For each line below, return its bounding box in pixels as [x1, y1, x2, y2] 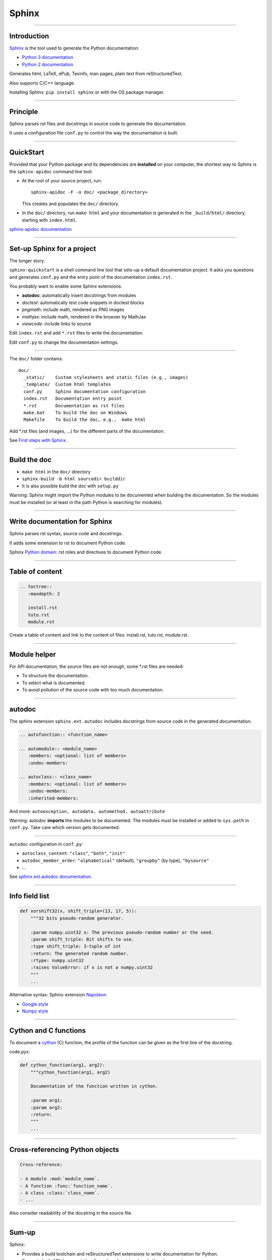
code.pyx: [9, 1049, 30, 1055]
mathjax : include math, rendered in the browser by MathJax [22, 313, 146, 320]
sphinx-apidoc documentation [9, 226, 72, 232]
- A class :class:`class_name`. [20, 1190, 100, 1195]
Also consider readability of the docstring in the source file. [9, 1210, 133, 1216]
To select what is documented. [22, 679, 86, 685]
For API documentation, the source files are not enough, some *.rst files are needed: [9, 663, 184, 670]
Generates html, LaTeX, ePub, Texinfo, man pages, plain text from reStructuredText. [9, 71, 183, 77]
